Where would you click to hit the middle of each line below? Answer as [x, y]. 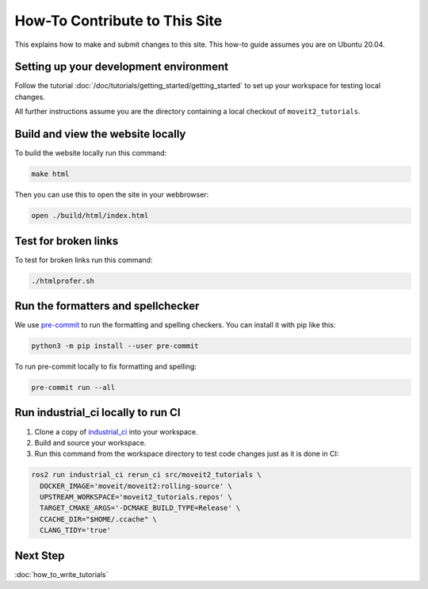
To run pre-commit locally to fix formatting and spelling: [106, 367]
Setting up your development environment [122, 67]
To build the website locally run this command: [91, 153]
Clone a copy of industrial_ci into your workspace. [116, 431]
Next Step [40, 555]
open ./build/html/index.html [90, 216]
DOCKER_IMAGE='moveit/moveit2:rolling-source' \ [136, 486]
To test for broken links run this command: [84, 260]
